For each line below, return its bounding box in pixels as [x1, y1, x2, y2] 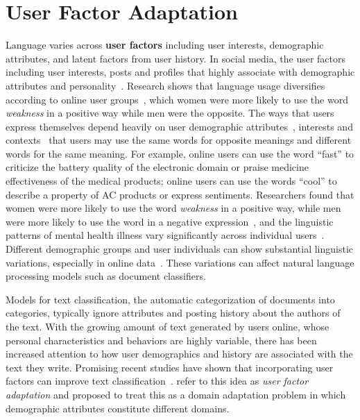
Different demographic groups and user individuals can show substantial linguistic [6, 242, 354, 256]
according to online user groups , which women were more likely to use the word [6, 92, 348, 106]
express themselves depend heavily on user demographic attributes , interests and [6, 119, 353, 133]
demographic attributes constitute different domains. [6, 401, 230, 415]
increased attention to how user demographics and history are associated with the [6, 346, 353, 361]
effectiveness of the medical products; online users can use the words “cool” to [6, 174, 337, 188]
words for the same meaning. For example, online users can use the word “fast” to [6, 146, 354, 160]
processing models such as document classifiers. [6, 269, 206, 283]
